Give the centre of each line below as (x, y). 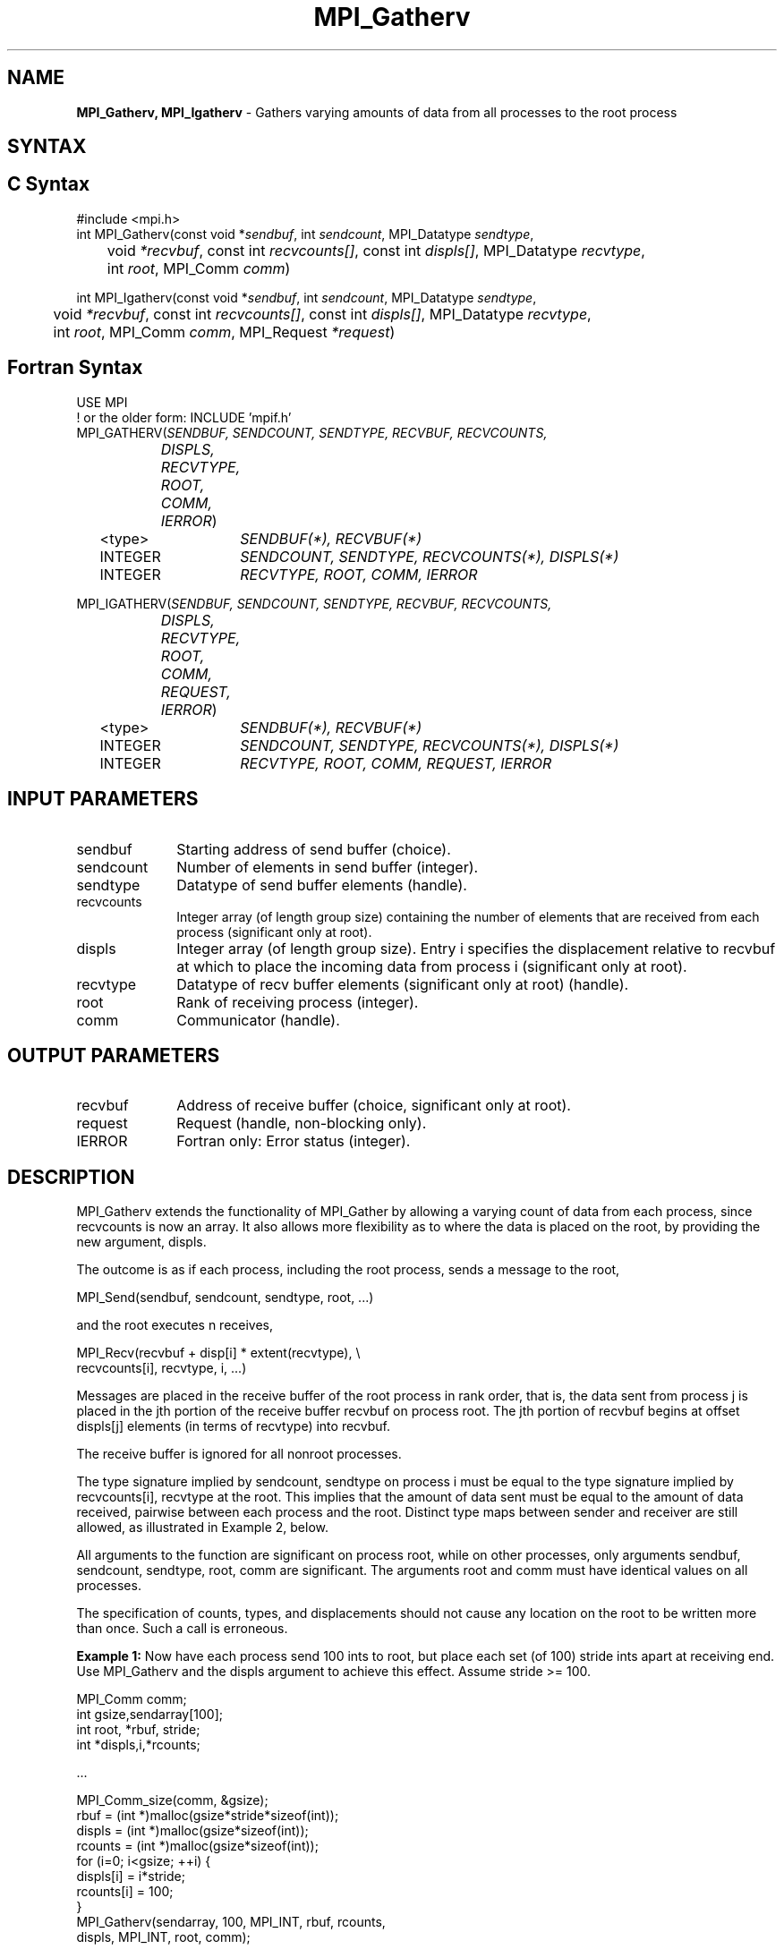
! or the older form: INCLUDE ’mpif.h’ (184, 417)
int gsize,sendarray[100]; (149, 1715)
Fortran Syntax (75, 368)
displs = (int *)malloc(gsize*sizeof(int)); (192, 1831)
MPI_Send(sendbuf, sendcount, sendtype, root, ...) (225, 1298)
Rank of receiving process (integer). (298, 1002)
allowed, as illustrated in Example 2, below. (203, 1528)
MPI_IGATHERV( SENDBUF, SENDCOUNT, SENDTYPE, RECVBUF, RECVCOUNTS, (314, 603)
